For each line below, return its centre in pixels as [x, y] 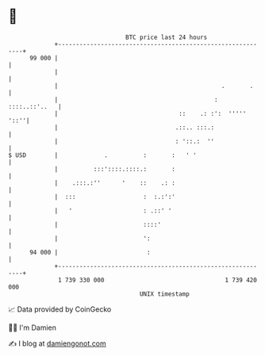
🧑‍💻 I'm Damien [33, 327]
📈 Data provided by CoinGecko [60, 309]
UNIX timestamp [165, 294]
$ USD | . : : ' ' [102, 155]
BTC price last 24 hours [167, 37]
